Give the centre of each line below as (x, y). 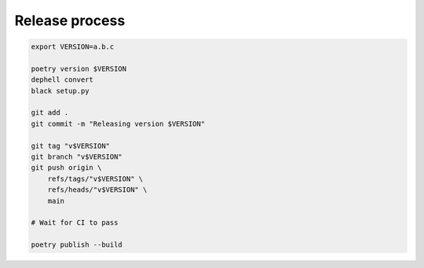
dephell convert (62, 80)
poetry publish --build (77, 245)
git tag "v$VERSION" (70, 146)
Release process (70, 20)
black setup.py (60, 91)
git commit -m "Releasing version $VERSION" (118, 123)
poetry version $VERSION (79, 68)
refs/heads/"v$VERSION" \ (97, 190)
